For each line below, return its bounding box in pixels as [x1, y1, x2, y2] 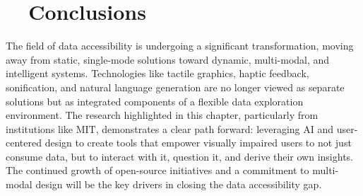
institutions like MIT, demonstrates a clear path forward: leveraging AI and [6, 121, 334, 136]
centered [6, 135, 42, 150]
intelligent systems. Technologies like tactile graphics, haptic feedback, [6, 66, 309, 81]
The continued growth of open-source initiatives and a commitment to [6, 163, 309, 178]
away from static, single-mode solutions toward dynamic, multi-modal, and [6, 52, 330, 67]
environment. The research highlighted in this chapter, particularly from [6, 108, 319, 122]
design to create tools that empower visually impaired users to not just [44, 135, 352, 150]
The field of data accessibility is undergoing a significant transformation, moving [6, 38, 354, 53]
